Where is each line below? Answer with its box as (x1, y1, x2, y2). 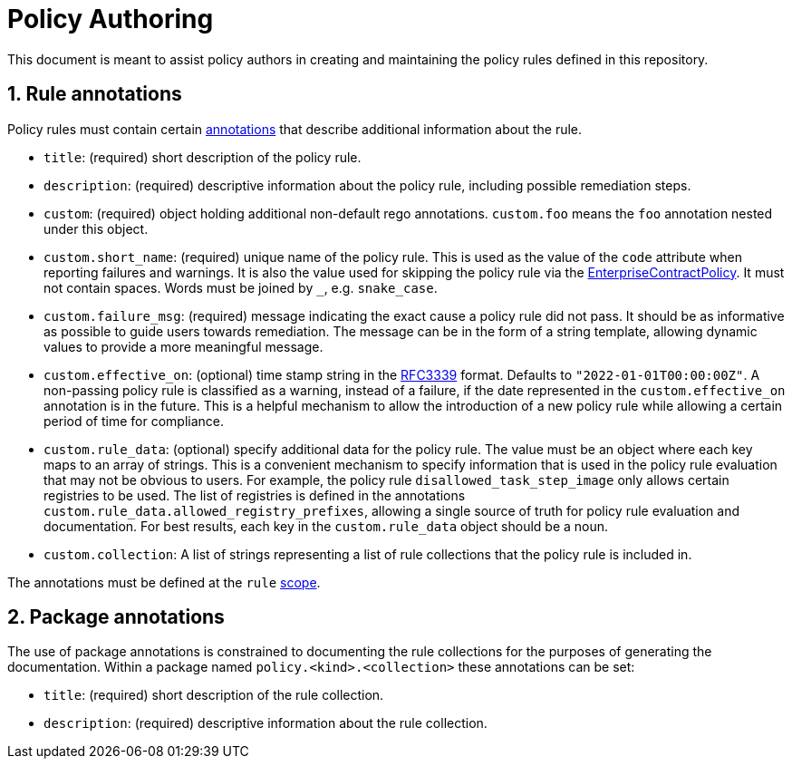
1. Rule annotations (7, 82, 182, 106)
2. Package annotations (7, 606, 225, 629)
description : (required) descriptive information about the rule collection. (43, 715, 488, 732)
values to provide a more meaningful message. (43, 338, 324, 354)
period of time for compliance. (43, 412, 224, 429)
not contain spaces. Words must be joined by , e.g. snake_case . (43, 279, 438, 296)
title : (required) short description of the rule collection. (43, 687, 384, 703)
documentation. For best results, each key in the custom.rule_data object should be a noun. (43, 518, 609, 534)
